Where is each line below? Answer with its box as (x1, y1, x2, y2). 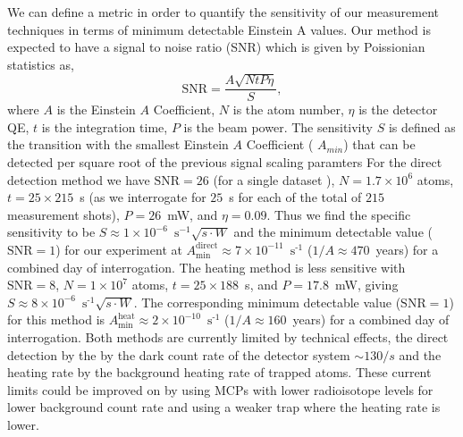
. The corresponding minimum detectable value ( (133, 292, 401, 311)
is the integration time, (41, 117, 168, 136)
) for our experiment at (55, 240, 182, 258)
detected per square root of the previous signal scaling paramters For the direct (7, 153, 442, 171)
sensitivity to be (7, 223, 96, 241)
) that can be (343, 135, 416, 154)
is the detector (358, 100, 438, 119)
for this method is (7, 310, 105, 329)
